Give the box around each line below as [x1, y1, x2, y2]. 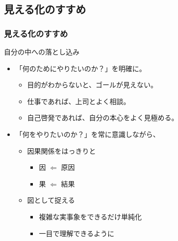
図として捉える [27, 195, 75, 205]
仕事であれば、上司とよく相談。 [27, 96, 130, 106]
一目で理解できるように [39, 228, 115, 238]
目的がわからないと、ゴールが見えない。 [27, 80, 158, 90]
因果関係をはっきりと [27, 145, 96, 156]
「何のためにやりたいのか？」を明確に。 [15, 63, 146, 73]
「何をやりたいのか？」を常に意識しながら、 [15, 129, 160, 139]
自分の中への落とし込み [4, 47, 79, 56]
